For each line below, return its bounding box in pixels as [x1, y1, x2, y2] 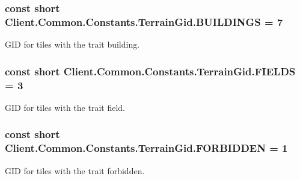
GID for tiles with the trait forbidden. [5, 164, 145, 177]
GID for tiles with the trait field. [5, 101, 125, 113]
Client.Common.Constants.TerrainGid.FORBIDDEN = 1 [5, 140, 288, 155]
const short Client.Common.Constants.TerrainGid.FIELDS [5, 63, 296, 78]
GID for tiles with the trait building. [5, 38, 140, 51]
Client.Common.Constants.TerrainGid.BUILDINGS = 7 [5, 14, 283, 29]
